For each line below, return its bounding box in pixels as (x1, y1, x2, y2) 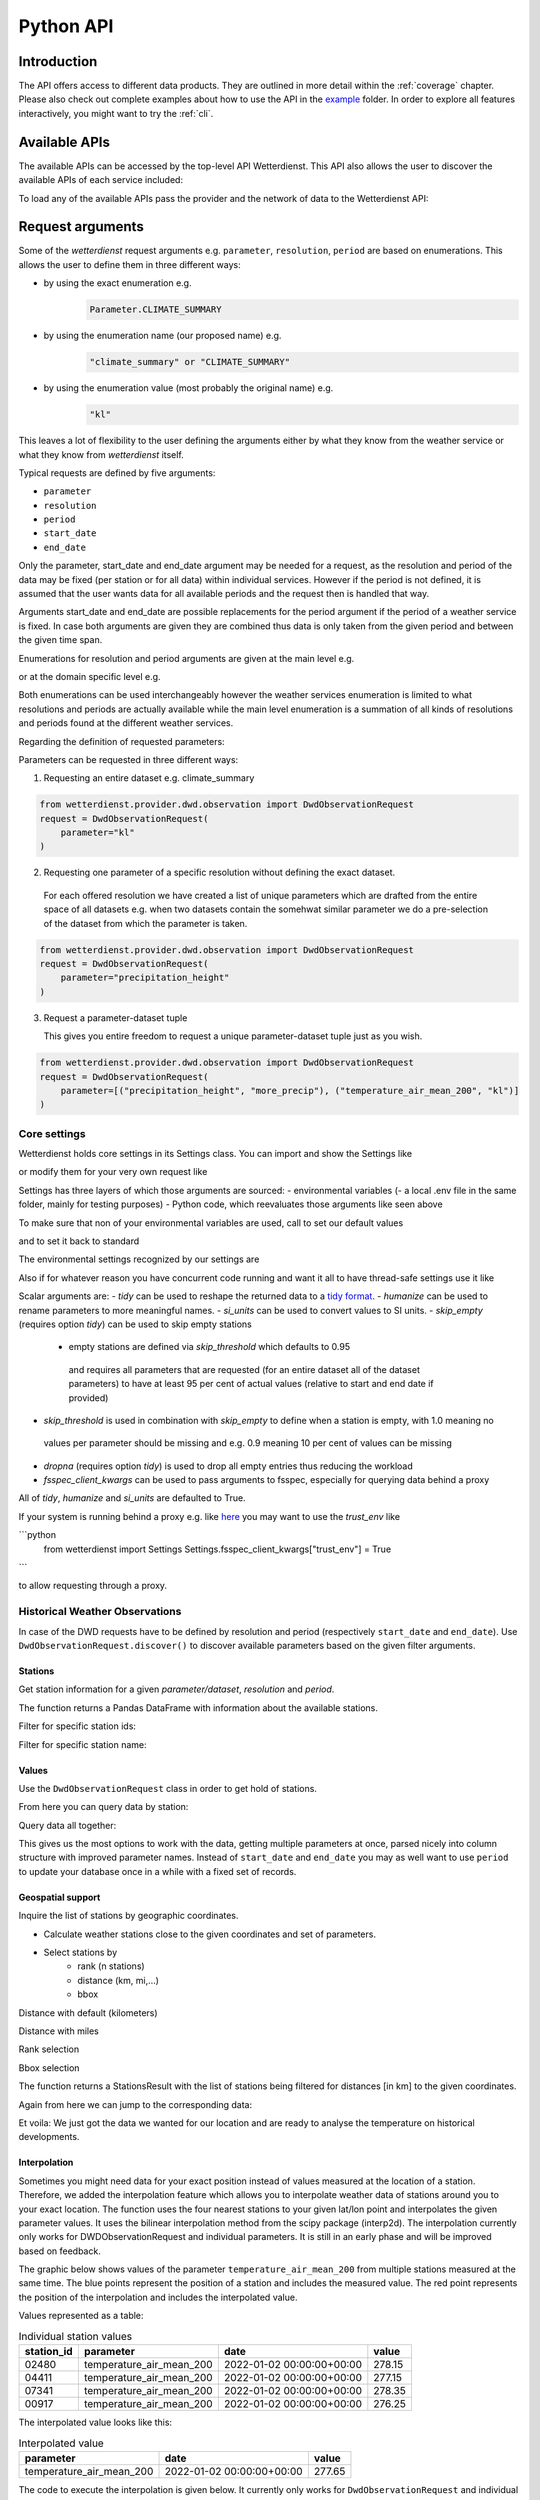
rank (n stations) (77, 1960, 145, 1972)
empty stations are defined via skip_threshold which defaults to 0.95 (68, 1341, 350, 1353)
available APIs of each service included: (18, 174, 184, 186)
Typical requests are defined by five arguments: (18, 466, 216, 479)
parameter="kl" (60, 827, 135, 839)
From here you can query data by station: (18, 1801, 189, 1813)
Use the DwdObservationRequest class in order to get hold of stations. (18, 1782, 317, 1794)
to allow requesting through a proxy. (18, 1580, 168, 1592)
